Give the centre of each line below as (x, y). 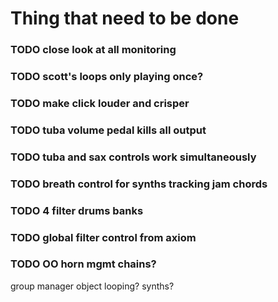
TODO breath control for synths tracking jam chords (139, 184)
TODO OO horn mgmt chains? (83, 264)
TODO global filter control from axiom (103, 237)
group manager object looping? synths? (92, 286)
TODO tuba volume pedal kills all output (108, 130)
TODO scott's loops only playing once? (107, 77)
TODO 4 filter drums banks (77, 210)
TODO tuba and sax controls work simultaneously (133, 157)
